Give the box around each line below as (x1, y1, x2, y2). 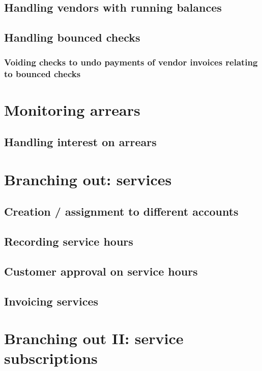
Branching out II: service (4, 328, 184, 349)
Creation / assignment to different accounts (4, 204, 239, 219)
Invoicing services (4, 293, 99, 309)
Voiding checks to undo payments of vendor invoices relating (4, 56, 258, 69)
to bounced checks (4, 68, 81, 80)
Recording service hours (4, 233, 133, 249)
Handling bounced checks (4, 29, 140, 45)
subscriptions (4, 348, 98, 368)
